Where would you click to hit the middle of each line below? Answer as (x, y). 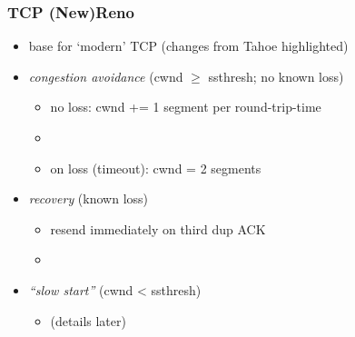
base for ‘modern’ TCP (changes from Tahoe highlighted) (188, 46)
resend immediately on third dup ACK (158, 228)
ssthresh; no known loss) (276, 76)
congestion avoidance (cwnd (106, 76)
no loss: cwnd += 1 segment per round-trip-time (186, 107)
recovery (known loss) (89, 198)
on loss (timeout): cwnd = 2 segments (156, 168)
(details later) (88, 320)
